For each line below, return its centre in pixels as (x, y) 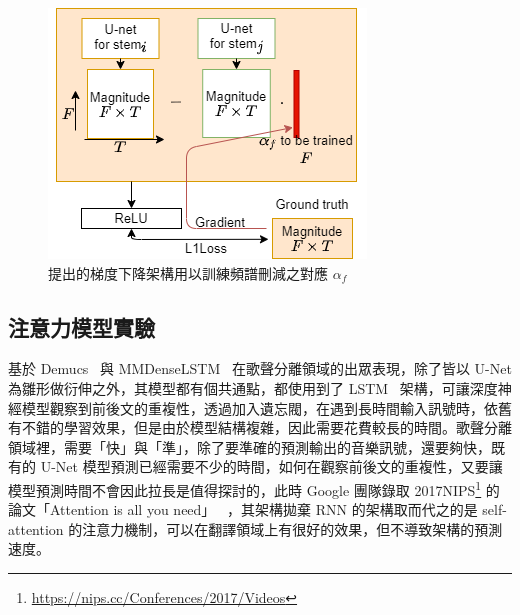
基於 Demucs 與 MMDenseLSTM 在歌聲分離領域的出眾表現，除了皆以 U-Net (260, 368)
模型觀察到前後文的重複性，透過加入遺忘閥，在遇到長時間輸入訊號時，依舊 (266, 407)
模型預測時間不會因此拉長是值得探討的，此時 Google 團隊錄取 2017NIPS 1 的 (254, 488)
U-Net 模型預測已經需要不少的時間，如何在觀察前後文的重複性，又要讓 (271, 466)
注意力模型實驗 (81, 326)
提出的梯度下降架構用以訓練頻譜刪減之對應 (188, 272)
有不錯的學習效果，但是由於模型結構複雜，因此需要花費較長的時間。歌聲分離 (260, 427)
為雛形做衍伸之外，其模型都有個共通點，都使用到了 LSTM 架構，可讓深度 (253, 387)
